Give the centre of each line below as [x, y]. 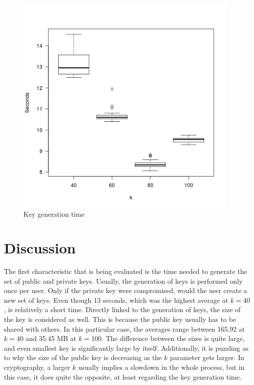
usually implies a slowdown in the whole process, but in [161, 367]
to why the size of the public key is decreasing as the [83, 357]
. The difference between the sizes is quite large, [173, 338]
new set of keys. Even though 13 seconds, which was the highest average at [116, 300]
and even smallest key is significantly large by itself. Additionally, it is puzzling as [126, 348]
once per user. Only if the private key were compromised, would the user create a [126, 290]
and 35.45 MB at [51, 338]
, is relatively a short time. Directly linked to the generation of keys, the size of [122, 309]
